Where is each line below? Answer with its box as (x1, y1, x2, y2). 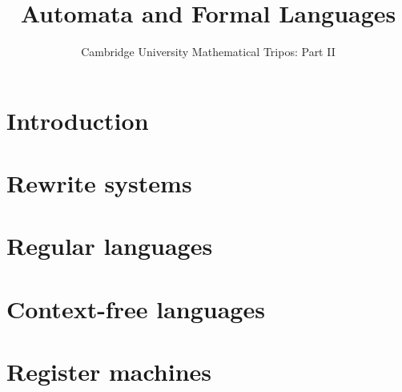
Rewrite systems (6, 167, 192, 200)
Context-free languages (6, 292, 265, 325)
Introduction (6, 103, 149, 136)
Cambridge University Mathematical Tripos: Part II (81, 43, 336, 60)
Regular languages (6, 229, 213, 262)
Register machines (6, 355, 212, 388)
